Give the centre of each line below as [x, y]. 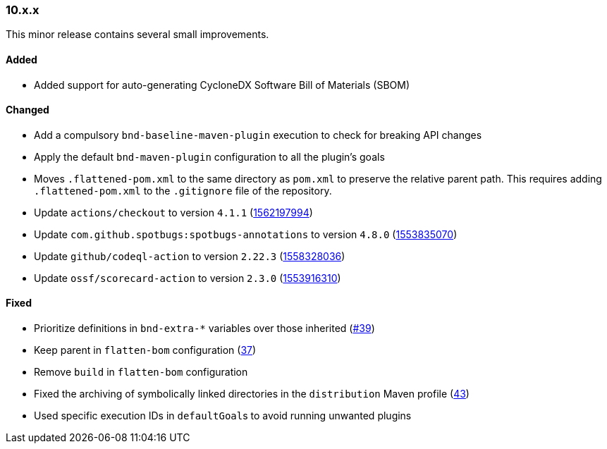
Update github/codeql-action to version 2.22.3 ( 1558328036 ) [190, 256]
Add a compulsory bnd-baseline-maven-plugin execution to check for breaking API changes [258, 135]
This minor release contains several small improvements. [137, 35]
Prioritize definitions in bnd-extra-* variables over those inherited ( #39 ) [204, 328]
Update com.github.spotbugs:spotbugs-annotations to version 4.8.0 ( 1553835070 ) [246, 234]
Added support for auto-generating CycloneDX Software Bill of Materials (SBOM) [222, 85]
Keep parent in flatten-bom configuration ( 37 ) [145, 350]
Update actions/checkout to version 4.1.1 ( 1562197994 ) [173, 212]
